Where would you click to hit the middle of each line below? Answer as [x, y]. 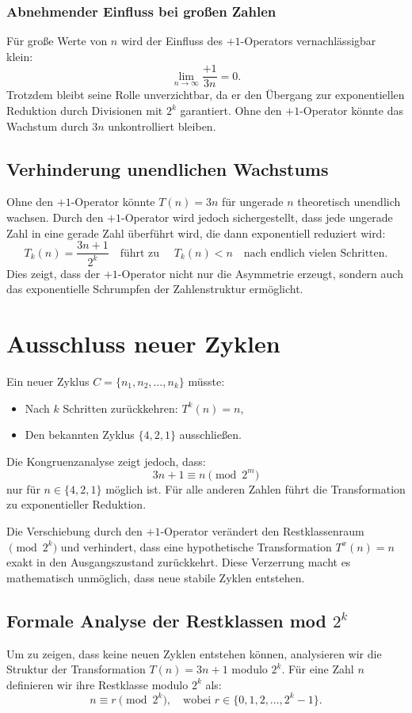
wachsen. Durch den [55, 217]
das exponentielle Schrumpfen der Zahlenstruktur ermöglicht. [155, 289]
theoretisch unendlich [349, 202]
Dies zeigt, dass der [53, 273]
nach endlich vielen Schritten [314, 253]
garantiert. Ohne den [231, 111]
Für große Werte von [57, 41]
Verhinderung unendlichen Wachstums [168, 168]
